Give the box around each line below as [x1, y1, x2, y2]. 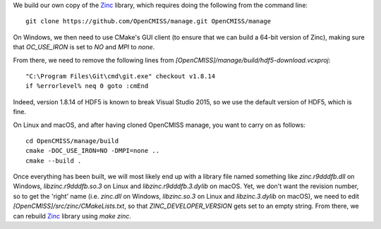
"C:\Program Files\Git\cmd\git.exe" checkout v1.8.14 [25, 72, 215, 80]
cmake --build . [25, 156, 82, 165]
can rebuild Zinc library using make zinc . [13, 211, 132, 220]
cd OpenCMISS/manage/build [25, 137, 119, 144]
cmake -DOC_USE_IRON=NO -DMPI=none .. [25, 147, 160, 155]
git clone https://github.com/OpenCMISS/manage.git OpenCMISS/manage [25, 18, 272, 25]
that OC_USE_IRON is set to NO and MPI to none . [13, 43, 155, 51]
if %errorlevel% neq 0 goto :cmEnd [25, 82, 149, 90]
